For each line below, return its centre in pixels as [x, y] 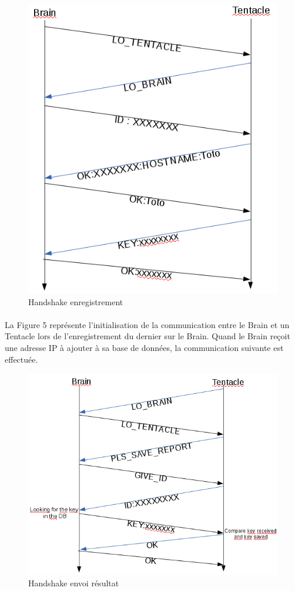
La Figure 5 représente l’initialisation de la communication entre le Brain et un [147, 324]
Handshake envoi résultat [74, 583]
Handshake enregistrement [76, 301]
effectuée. [21, 359]
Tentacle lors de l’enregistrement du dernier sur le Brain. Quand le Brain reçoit [147, 336]
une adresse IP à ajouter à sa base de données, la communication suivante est [144, 347]
